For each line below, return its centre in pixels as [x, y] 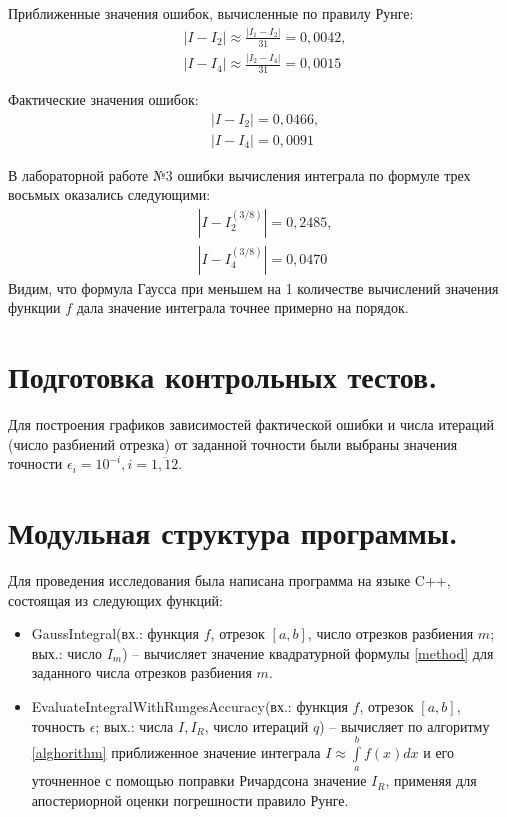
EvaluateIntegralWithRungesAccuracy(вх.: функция [189, 706]
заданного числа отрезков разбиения [141, 672]
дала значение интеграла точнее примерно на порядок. [242, 307]
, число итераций [256, 725]
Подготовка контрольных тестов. [223, 376]
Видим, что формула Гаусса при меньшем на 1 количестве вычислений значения [253, 287]
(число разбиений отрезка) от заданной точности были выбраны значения [233, 443]
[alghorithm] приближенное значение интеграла [176, 752]
